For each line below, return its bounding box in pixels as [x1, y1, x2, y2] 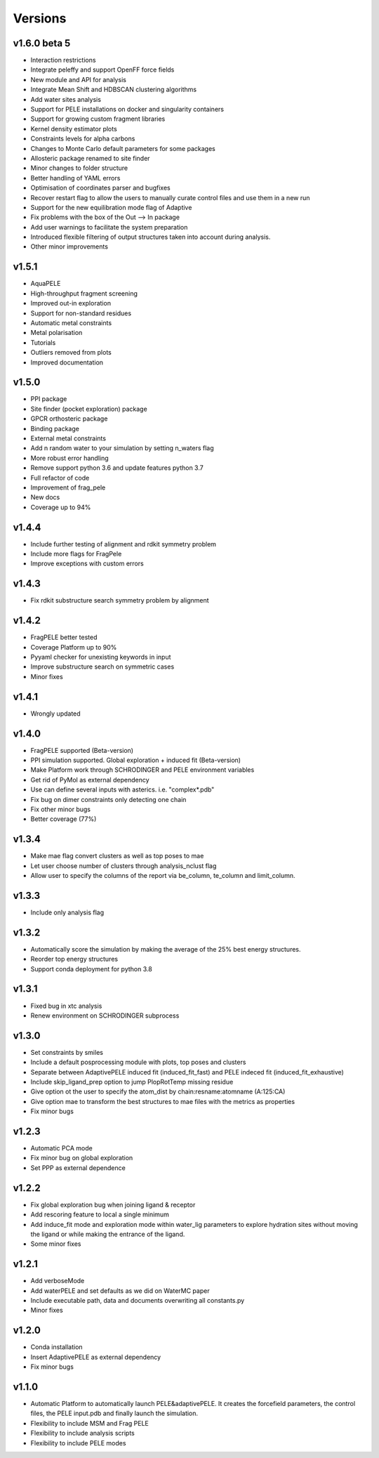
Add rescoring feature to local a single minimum [30, 1210, 170, 1219]
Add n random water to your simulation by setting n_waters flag [30, 444, 214, 452]
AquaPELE [30, 280, 61, 288]
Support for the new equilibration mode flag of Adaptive [30, 203, 192, 211]
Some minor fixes [30, 1240, 81, 1248]
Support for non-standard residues [30, 309, 132, 317]
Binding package [30, 424, 80, 433]
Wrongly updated [30, 709, 81, 718]
